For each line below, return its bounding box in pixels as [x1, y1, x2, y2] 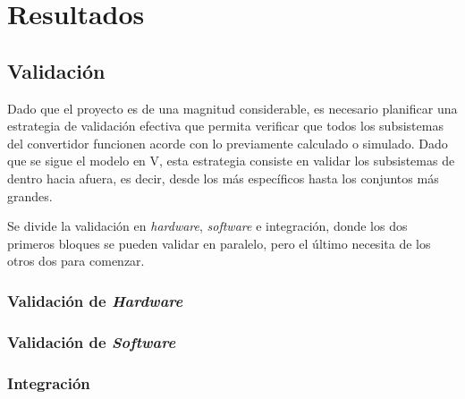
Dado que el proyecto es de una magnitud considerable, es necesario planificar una [7, 98, 458, 117]
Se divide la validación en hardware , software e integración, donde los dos [7, 216, 408, 235]
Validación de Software [7, 330, 176, 352]
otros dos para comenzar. [7, 251, 145, 270]
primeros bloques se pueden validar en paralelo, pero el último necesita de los [7, 233, 431, 252]
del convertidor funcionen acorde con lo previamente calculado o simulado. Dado [7, 133, 448, 152]
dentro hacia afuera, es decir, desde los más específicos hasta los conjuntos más [7, 168, 439, 187]
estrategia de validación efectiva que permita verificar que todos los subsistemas [7, 116, 444, 135]
